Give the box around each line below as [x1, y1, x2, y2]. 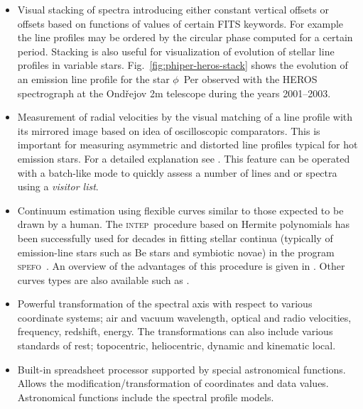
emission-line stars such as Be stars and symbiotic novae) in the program [17, 244, 335, 259]
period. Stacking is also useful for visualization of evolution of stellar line [17, 43, 335, 58]
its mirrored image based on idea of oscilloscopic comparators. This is [17, 123, 320, 138]
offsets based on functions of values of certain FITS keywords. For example [17, 16, 344, 31]
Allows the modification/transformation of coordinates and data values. [17, 376, 329, 391]
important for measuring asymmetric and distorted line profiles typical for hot [17, 137, 358, 152]
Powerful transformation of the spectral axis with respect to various [17, 296, 313, 311]
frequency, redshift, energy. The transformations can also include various [17, 324, 333, 339]
